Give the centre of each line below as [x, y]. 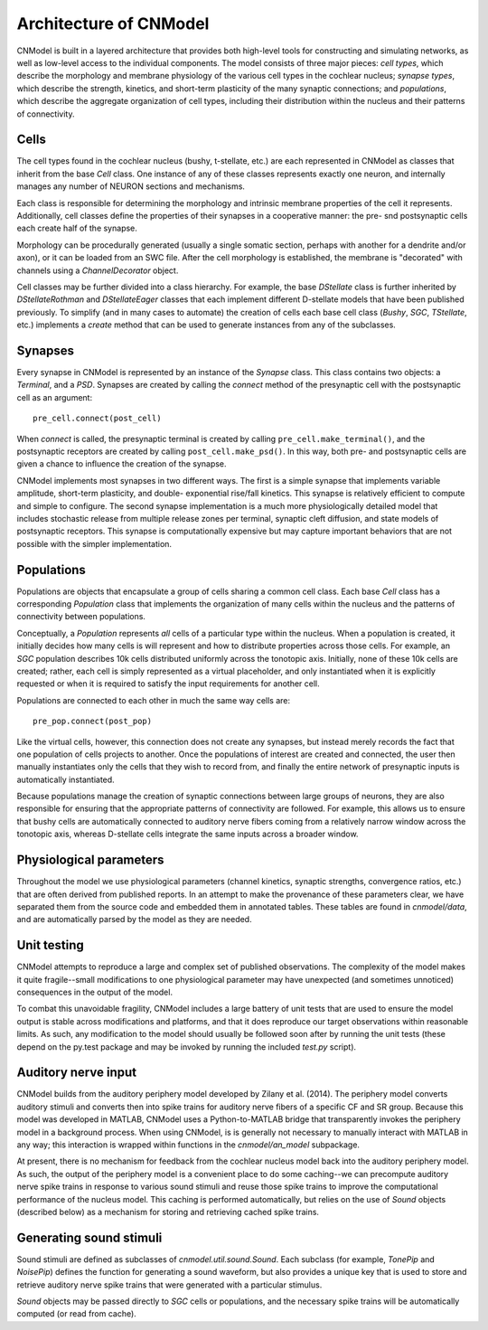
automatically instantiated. [66, 779]
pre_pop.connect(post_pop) [93, 722]
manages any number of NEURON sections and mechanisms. [131, 186]
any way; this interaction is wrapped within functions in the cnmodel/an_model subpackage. [188, 1145]
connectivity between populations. [81, 617]
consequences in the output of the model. [95, 992]
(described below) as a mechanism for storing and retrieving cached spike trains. [168, 1212]
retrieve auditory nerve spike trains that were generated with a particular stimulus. [169, 1285]
